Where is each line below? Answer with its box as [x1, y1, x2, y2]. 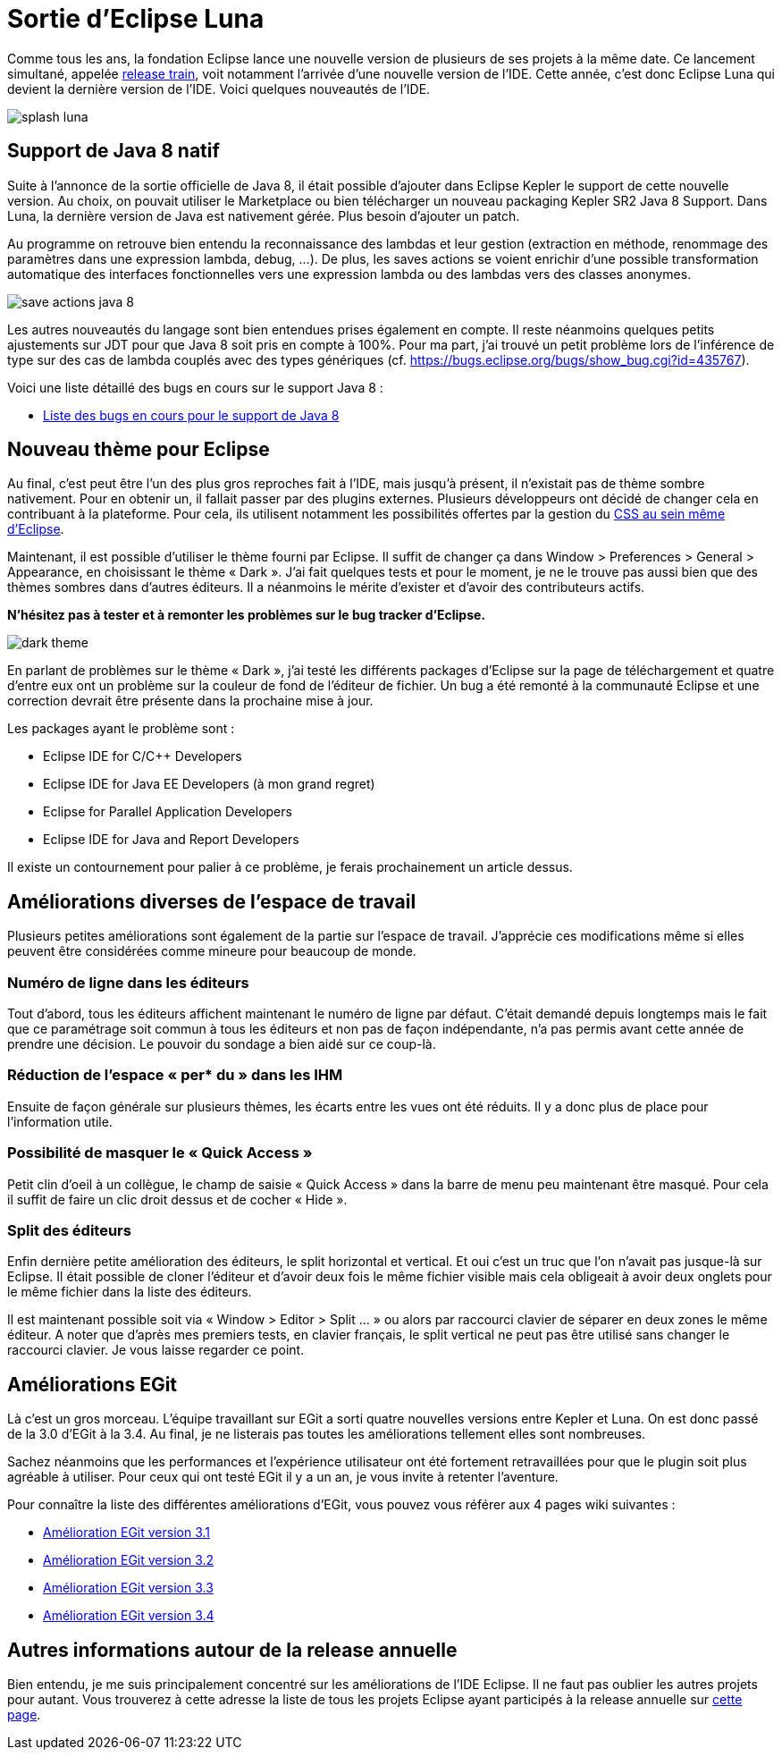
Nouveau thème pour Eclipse [7, 438, 270, 461]
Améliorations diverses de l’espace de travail [7, 890, 416, 913]
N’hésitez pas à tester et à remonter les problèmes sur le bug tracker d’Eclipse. [7, 607, 486, 623]
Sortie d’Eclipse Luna [7, 4, 265, 34]
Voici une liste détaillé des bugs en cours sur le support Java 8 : [7, 379, 383, 395]
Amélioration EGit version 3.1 [43, 1525, 210, 1541]
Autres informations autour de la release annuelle [7, 1638, 458, 1661]
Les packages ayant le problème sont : [7, 721, 235, 737]
